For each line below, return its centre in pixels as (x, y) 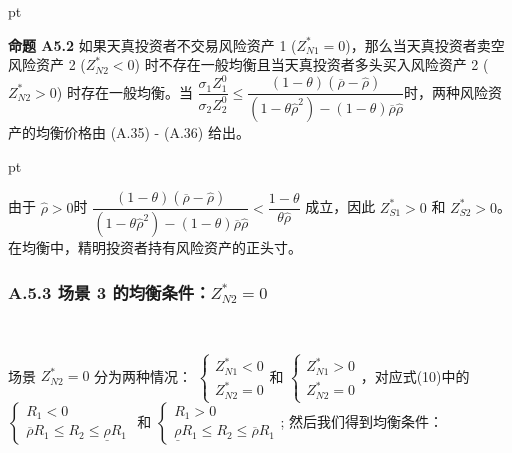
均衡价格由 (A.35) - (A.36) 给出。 (142, 132)
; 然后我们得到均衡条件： (362, 421)
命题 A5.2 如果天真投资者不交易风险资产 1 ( (152, 44)
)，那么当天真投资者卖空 (425, 44)
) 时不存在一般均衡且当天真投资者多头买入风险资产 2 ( (311, 64)
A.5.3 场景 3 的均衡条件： (109, 291)
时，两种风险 (446, 91)
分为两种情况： (143, 375)
